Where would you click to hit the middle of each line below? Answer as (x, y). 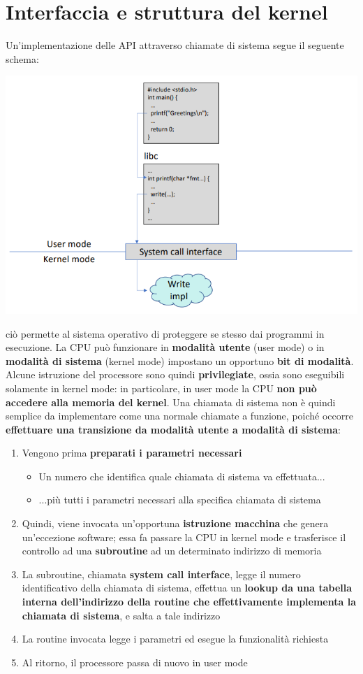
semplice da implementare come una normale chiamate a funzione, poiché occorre (179, 416)
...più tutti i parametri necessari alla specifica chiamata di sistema (180, 500)
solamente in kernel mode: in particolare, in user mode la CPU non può (161, 388)
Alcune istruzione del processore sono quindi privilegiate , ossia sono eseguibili (175, 374)
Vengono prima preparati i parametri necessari (132, 453)
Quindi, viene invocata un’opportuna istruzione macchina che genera (175, 523)
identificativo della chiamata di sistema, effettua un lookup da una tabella (187, 588)
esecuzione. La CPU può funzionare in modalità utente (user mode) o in (165, 347)
